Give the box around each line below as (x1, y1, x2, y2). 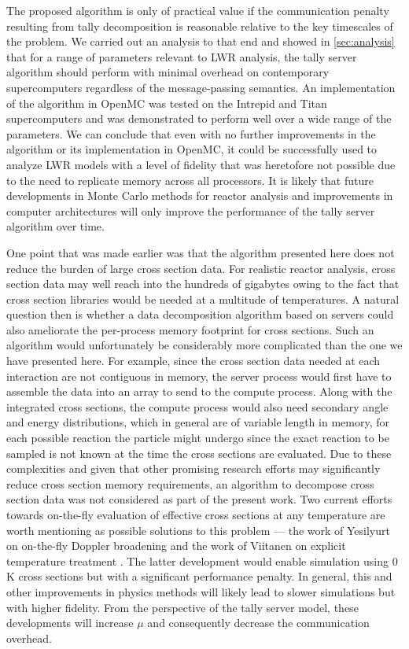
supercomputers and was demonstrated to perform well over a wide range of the (6, 110, 392, 127)
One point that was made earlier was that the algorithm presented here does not (6, 244, 395, 260)
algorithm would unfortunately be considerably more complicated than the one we (6, 337, 403, 353)
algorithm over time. (6, 218, 105, 234)
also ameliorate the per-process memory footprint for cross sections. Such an (6, 321, 374, 337)
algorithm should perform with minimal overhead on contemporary (6, 64, 330, 80)
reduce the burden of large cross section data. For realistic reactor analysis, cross (6, 260, 396, 276)
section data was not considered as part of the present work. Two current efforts (6, 491, 392, 507)
